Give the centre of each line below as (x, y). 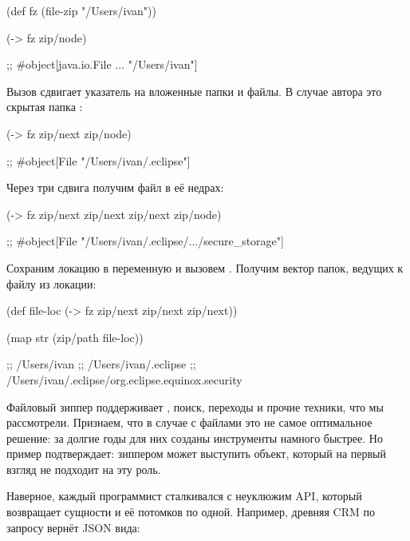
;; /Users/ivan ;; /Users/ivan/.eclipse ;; (101, 364)
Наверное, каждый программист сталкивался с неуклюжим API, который (184, 496)
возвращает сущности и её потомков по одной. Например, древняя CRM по (191, 512)
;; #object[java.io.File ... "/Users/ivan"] (102, 64)
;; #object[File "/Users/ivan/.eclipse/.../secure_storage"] (145, 241)
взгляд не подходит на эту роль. (84, 469)
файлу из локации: (51, 283)
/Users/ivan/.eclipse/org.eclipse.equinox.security (124, 379)
